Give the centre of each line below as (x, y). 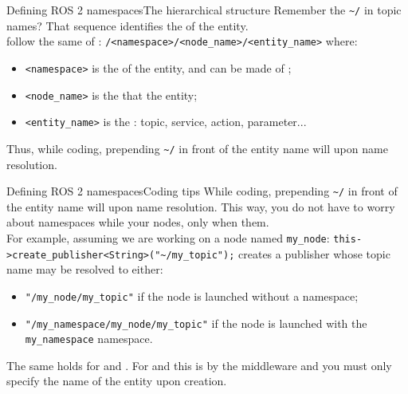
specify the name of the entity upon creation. (117, 381)
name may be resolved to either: (85, 269)
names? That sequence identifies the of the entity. (127, 25)
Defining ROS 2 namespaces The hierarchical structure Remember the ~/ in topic (204, 10)
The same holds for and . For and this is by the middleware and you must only (199, 365)
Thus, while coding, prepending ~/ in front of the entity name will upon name (197, 148)
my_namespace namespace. (89, 339)
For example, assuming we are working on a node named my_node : (168, 237)
